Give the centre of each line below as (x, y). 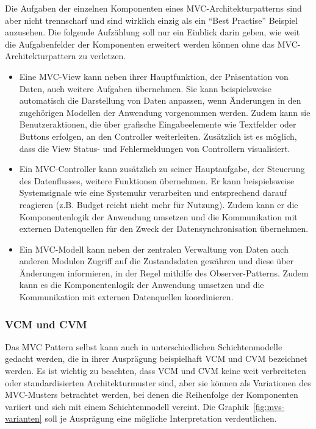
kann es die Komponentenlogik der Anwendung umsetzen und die (142, 285)
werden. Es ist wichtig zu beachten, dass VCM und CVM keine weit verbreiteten (156, 371)
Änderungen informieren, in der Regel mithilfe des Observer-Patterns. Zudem (164, 272)
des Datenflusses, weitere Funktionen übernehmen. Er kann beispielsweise (157, 180)
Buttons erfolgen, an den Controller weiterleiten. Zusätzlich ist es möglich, (158, 136)
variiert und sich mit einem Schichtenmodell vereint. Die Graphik (127, 406)
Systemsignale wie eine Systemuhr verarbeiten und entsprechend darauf (153, 193)
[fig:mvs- (269, 406)
